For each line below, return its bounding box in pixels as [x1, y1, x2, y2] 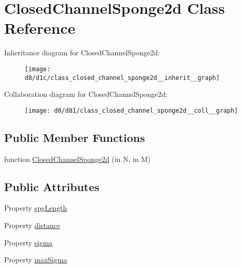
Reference [4, 17, 76, 38]
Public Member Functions [4, 129, 145, 145]
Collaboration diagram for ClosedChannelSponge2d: [4, 89, 168, 99]
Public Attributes [4, 178, 100, 194]
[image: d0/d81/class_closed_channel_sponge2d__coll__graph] [25, 107, 238, 114]
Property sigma [4, 237, 53, 248]
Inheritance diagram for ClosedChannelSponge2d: [4, 47, 160, 58]
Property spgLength [4, 202, 67, 213]
